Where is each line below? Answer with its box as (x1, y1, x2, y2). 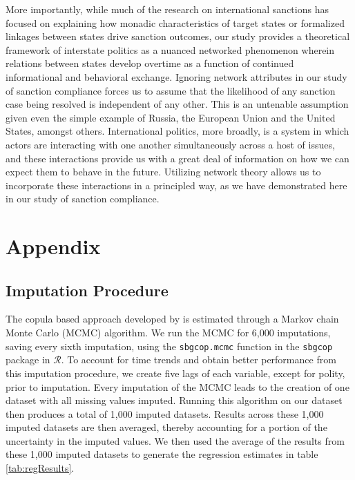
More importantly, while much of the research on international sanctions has (6, 2, 329, 16)
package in (6, 352, 50, 367)
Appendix (6, 232, 101, 260)
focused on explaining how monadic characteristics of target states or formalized (6, 15, 345, 30)
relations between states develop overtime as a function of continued (6, 56, 294, 70)
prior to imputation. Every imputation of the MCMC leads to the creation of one (6, 379, 349, 394)
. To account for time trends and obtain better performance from (61, 352, 336, 367)
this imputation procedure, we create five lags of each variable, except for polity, (6, 365, 345, 380)
